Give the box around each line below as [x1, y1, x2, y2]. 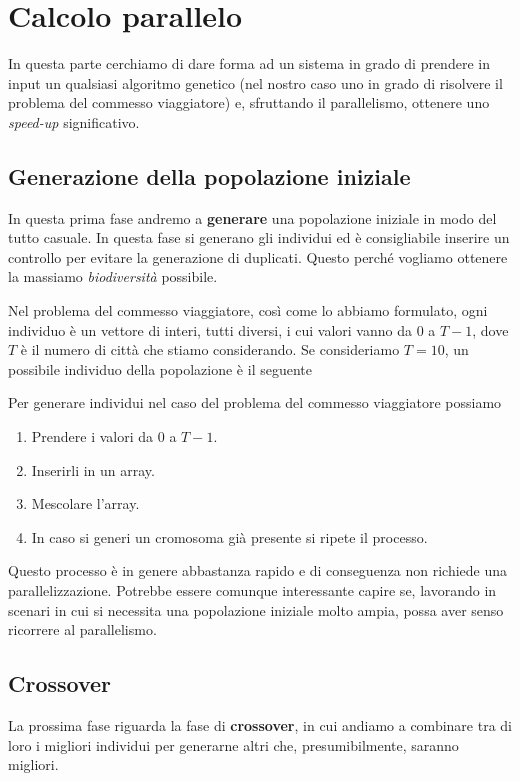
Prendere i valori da [31, 426, 154, 447]
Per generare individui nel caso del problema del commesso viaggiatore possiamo [8, 392, 502, 413]
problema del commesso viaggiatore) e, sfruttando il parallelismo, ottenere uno [8, 92, 490, 113]
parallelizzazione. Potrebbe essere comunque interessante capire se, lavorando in [8, 580, 497, 601]
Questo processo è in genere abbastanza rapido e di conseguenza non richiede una [8, 560, 508, 581]
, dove [472, 319, 509, 340]
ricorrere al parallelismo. [8, 619, 157, 640]
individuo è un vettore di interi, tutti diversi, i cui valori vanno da [8, 319, 412, 340]
